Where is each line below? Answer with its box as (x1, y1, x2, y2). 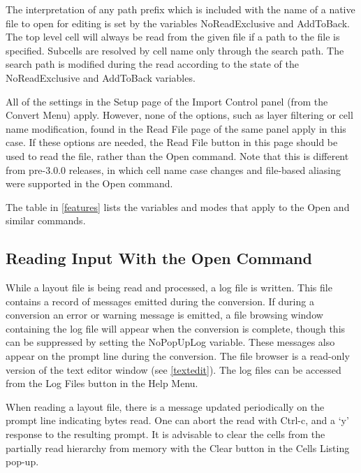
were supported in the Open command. (6, 176, 173, 191)
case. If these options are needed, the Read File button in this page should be (6, 135, 338, 150)
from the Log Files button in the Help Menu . (6, 376, 198, 391)
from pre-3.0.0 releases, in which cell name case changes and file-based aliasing (6, 162, 341, 177)
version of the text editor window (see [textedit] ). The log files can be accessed (6, 362, 341, 377)
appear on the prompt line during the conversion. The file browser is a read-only (6, 349, 350, 363)
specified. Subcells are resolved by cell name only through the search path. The (6, 43, 344, 57)
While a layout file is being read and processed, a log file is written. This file (6, 280, 332, 295)
